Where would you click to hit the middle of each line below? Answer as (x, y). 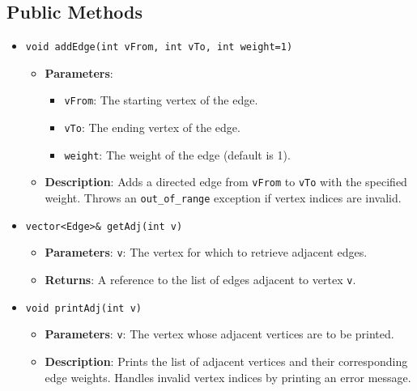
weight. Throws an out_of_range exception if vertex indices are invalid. (223, 198)
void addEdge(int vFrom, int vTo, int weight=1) (159, 47)
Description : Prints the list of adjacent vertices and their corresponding (226, 361)
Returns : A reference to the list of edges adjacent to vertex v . (200, 280)
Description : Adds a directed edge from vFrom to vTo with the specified (226, 182)
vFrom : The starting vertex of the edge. (161, 100)
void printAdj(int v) (83, 308)
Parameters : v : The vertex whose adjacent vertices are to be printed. (219, 334)
